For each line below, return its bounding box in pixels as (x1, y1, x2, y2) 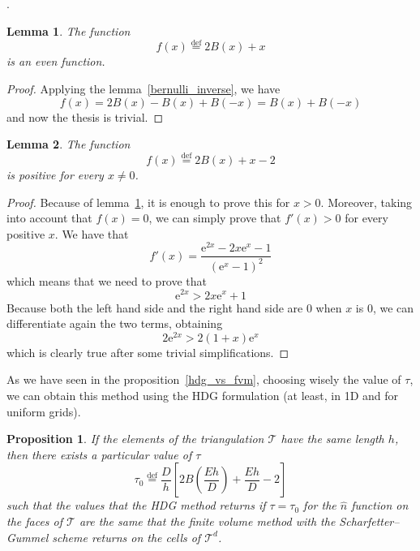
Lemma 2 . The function (6, 136, 131, 153)
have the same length (281, 430, 384, 447)
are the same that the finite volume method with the (79, 512, 336, 529)
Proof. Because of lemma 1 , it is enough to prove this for (6, 193, 290, 210)
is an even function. (6, 53, 105, 70)
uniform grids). (6, 402, 81, 420)
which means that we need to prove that (6, 272, 208, 289)
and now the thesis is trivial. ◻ (6, 108, 164, 125)
